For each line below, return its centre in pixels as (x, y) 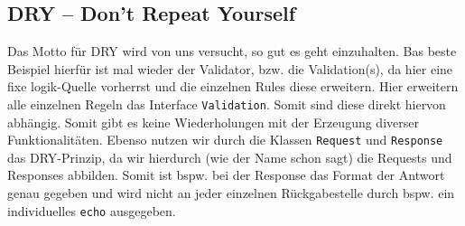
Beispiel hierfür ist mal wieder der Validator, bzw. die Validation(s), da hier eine (230, 68)
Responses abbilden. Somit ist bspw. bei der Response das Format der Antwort (226, 175)
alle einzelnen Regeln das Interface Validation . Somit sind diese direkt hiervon (227, 104)
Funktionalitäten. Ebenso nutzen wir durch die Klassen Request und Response (225, 140)
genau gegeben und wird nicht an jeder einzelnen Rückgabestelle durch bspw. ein (231, 193)
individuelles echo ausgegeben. (92, 210)
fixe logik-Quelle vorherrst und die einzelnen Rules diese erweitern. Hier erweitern (233, 86)
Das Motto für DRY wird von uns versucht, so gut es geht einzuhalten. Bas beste (232, 51)
